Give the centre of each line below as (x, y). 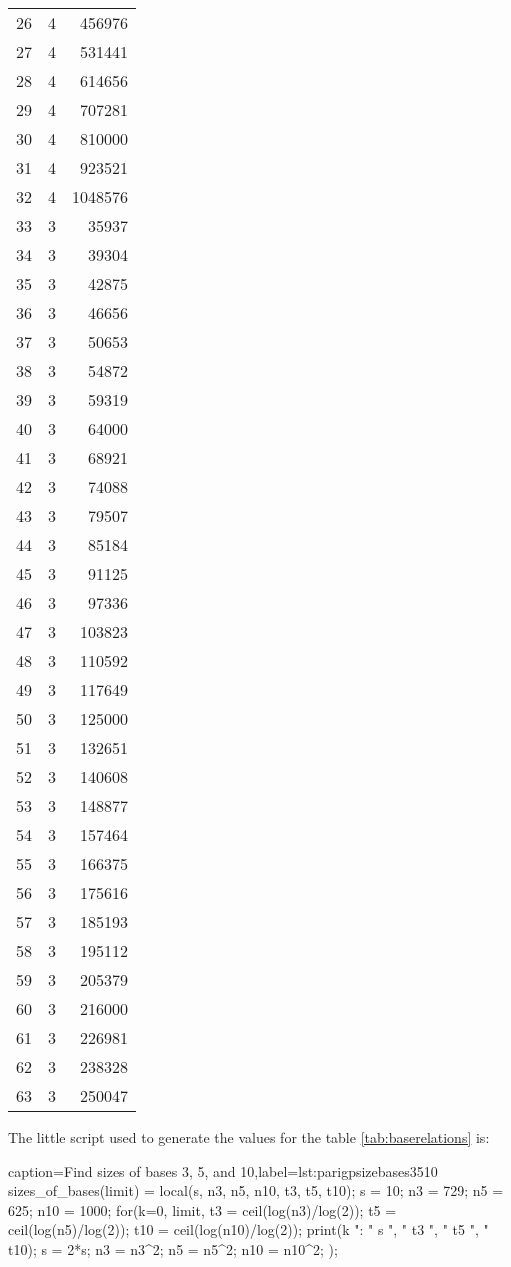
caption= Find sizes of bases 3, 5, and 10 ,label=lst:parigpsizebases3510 (223, 1170)
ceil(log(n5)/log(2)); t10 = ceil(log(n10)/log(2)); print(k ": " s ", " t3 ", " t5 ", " (248, 1229)
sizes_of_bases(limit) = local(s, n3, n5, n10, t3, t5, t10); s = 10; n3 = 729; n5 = (256, 1190)
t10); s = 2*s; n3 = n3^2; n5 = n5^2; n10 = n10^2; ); (173, 1248)
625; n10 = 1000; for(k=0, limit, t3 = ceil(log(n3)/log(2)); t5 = (202, 1209)
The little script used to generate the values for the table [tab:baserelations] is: (249, 1137)
